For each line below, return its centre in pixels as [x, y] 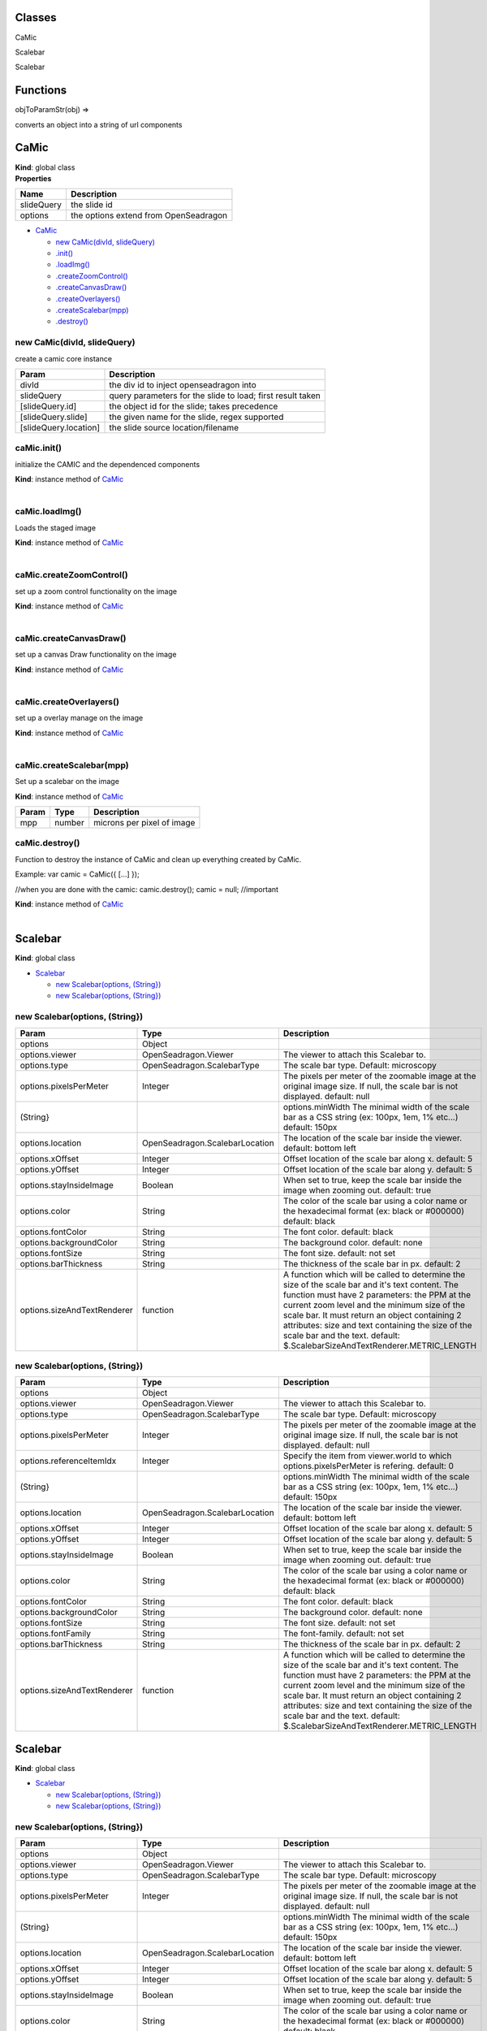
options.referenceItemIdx [68, 1461]
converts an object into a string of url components [99, 124]
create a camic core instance [64, 358]
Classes [36, 17]
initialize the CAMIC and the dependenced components [108, 464]
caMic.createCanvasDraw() [71, 639]
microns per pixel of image [144, 823]
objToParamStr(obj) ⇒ [52, 110]
